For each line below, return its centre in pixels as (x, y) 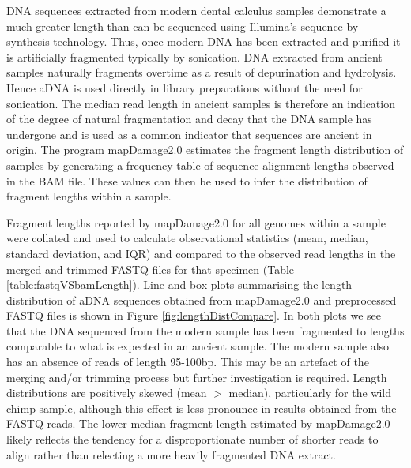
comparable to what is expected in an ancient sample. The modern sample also (198, 346)
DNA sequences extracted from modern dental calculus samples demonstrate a (196, 10)
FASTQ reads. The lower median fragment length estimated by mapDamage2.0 (198, 423)
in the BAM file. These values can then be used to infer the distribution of (187, 180)
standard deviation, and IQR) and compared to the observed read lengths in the (201, 253)
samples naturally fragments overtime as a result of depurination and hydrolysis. (202, 72)
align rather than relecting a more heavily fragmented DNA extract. (171, 454)
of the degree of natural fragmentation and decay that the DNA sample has (189, 119)
